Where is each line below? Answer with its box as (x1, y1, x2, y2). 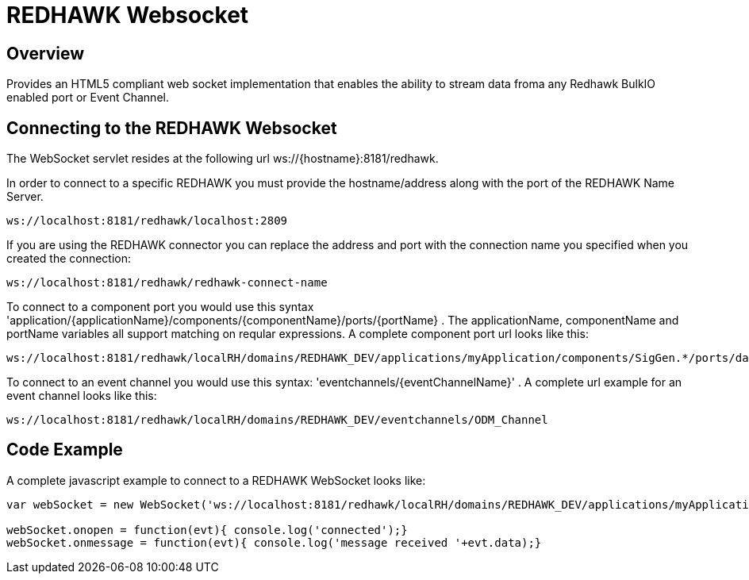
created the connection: (6, 252, 132, 266)
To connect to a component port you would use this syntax (6, 300, 314, 314)
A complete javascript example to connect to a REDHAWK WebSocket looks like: (6, 473, 426, 487)
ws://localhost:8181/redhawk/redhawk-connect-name (6, 276, 328, 290)
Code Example (6, 440, 123, 460)
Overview (6, 43, 85, 63)
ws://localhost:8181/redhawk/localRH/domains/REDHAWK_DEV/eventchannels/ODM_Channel (6, 413, 548, 427)
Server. (6, 190, 44, 204)
